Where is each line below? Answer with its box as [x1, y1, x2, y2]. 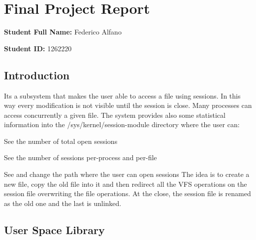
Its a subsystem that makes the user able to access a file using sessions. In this [4, 90, 241, 101]
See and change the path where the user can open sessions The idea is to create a [4, 169, 250, 179]
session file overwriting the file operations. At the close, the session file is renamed [4, 188, 251, 199]
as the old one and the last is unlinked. [4, 198, 122, 208]
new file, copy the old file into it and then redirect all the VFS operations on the [4, 178, 247, 189]
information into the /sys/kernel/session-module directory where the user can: [4, 119, 240, 130]
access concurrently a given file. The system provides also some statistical [4, 109, 225, 120]
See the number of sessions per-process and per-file [4, 152, 157, 163]
